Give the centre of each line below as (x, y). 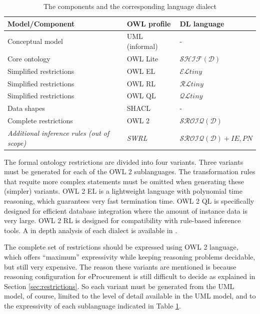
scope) (17, 143)
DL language (202, 23)
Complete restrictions (40, 121)
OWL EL (141, 71)
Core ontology (29, 58)
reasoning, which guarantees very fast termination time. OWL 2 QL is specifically (129, 201)
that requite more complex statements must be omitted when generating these (124, 181)
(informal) (142, 46)
